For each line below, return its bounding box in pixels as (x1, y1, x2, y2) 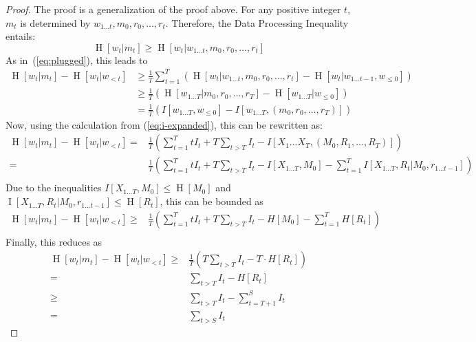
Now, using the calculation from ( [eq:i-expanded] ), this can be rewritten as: (6, 117, 323, 131)
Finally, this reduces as (6, 234, 102, 248)
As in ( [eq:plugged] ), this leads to (6, 52, 148, 67)
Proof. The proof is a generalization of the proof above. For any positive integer (6, 2, 341, 16)
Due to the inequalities (6, 180, 102, 195)
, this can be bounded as (160, 194, 263, 209)
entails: (6, 29, 36, 43)
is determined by (20, 15, 91, 30)
